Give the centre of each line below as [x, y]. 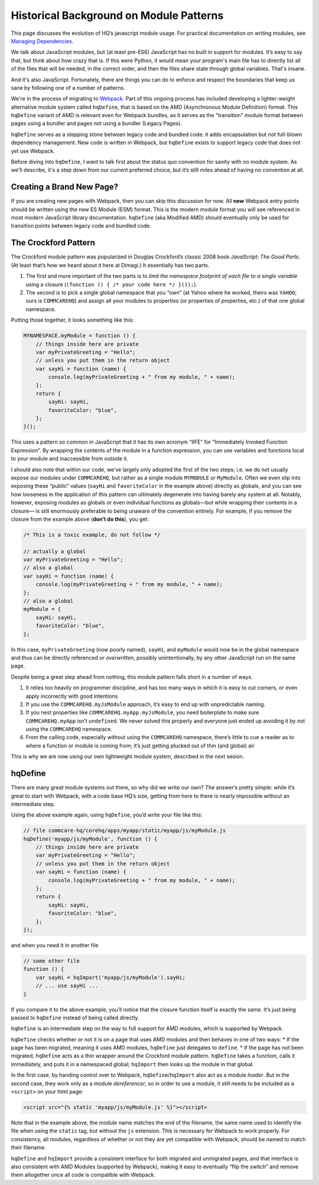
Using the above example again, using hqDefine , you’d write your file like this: [107, 815]
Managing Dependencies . [42, 41]
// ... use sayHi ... [67, 986]
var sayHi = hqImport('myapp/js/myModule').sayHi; [110, 977]
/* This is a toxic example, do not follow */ [92, 535]
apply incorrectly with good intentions [72, 696]
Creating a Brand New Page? [65, 187]
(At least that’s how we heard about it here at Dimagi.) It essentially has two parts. [110, 265]
